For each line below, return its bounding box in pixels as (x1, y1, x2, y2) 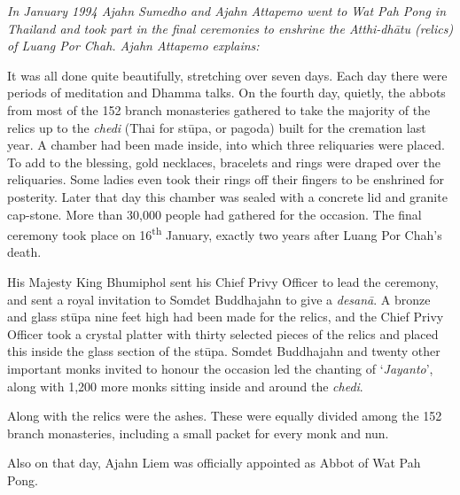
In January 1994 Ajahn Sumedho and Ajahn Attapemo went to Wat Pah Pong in (7, 2, 446, 19)
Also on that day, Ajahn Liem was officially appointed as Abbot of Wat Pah (7, 453, 421, 472)
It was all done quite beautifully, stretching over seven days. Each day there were (7, 66, 448, 84)
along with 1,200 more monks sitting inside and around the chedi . (7, 376, 363, 395)
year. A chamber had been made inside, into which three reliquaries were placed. (7, 135, 445, 154)
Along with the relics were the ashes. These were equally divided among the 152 (7, 406, 442, 425)
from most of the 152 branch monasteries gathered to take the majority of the (7, 100, 431, 119)
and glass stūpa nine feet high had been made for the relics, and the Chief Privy (7, 307, 444, 326)
